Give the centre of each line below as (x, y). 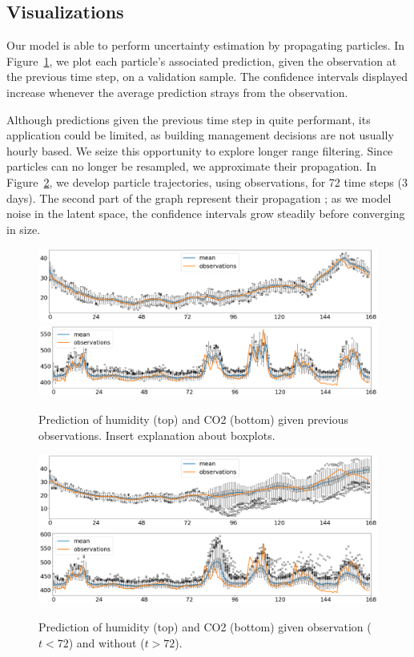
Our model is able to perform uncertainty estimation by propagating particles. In (206, 45)
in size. (24, 229)
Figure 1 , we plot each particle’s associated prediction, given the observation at (202, 60)
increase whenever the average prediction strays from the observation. (177, 92)
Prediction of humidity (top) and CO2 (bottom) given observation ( (205, 627)
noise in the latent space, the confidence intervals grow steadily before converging (206, 214)
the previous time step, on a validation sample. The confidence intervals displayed (207, 77)
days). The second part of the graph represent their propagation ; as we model (199, 198)
